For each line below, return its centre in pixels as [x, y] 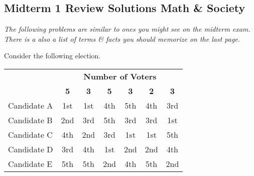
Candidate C [30, 134]
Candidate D [31, 149]
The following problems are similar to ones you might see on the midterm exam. [127, 29]
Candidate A [31, 105]
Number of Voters [120, 76]
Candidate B [30, 120]
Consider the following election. [52, 56]
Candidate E [30, 163]
